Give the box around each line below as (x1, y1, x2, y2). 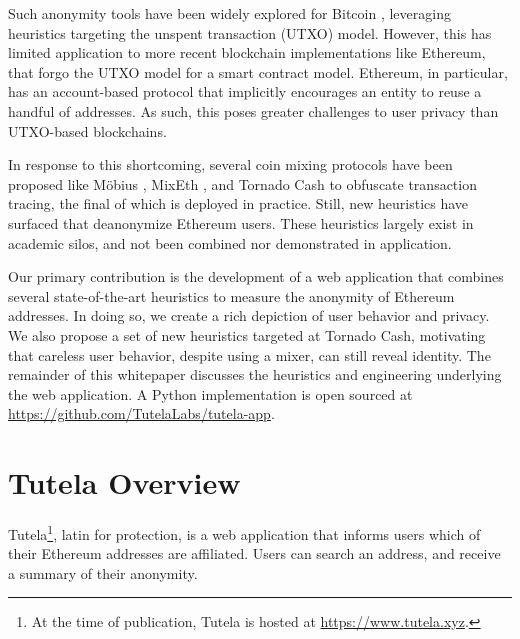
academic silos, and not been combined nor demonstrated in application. (8, 232, 452, 253)
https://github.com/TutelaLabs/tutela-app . (8, 403, 275, 424)
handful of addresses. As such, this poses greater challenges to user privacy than (8, 100, 499, 121)
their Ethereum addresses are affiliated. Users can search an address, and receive (8, 543, 501, 564)
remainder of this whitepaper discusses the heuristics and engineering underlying (8, 364, 502, 385)
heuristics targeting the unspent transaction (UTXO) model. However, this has (8, 22, 492, 43)
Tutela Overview (8, 462, 241, 503)
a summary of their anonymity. (8, 562, 198, 583)
